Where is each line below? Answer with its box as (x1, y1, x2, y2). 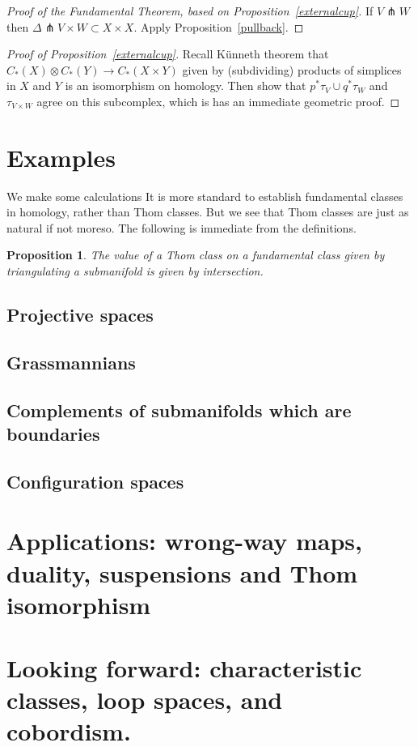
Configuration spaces (6, 468, 184, 493)
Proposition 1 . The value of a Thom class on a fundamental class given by (6, 246, 385, 263)
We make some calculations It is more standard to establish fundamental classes (6, 187, 403, 204)
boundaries (6, 421, 100, 446)
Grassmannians (6, 349, 136, 374)
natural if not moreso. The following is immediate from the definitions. (6, 219, 357, 236)
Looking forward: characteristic (6, 651, 362, 685)
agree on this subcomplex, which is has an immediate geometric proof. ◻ (36, 92, 400, 109)
